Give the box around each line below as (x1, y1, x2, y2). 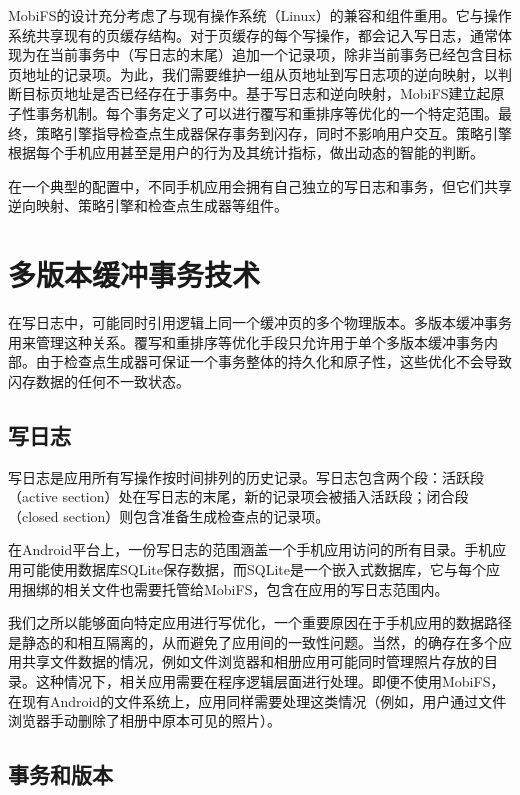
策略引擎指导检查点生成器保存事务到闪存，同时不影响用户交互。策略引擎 (35, 122, 512, 143)
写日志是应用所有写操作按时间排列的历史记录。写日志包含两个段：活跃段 (8, 466, 484, 487)
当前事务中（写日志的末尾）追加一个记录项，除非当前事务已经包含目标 (49, 44, 512, 65)
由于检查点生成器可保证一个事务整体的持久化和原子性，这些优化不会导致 (35, 351, 512, 372)
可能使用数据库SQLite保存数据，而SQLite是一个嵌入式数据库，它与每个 (21, 559, 486, 580)
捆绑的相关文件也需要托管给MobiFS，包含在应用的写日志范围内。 (21, 578, 449, 599)
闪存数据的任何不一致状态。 (8, 370, 190, 391)
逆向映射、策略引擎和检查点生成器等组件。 (8, 195, 288, 216)
